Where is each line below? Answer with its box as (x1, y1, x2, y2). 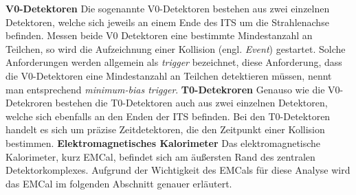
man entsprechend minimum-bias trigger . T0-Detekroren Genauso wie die (5, 82, 325, 96)
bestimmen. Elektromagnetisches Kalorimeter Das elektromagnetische (5, 135, 321, 150)
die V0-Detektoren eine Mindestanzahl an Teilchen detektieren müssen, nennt (5, 68, 332, 82)
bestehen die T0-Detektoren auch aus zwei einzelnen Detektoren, (55, 95, 328, 110)
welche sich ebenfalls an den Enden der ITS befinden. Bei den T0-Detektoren (5, 108, 331, 123)
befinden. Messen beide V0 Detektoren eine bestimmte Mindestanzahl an (5, 28, 313, 43)
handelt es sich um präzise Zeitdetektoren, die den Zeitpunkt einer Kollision (5, 122, 325, 137)
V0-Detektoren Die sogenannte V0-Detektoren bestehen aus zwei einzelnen (5, 1, 330, 15)
